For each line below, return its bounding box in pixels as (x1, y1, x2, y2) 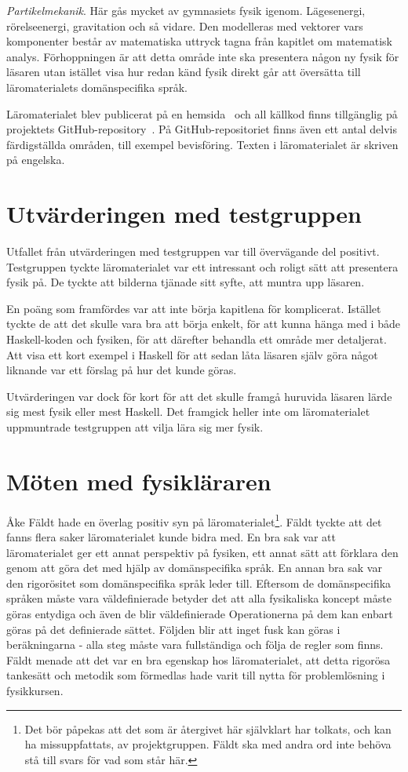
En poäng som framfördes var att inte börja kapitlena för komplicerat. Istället (6, 300, 381, 316)
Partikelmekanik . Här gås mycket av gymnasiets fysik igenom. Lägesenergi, (6, 2, 366, 18)
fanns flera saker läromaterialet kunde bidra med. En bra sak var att (6, 528, 336, 544)
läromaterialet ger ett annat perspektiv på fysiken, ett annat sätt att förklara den (6, 544, 399, 560)
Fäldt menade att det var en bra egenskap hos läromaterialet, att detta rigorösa (6, 651, 391, 668)
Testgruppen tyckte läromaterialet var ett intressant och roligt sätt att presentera (6, 258, 399, 275)
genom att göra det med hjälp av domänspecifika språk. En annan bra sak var (6, 559, 382, 576)
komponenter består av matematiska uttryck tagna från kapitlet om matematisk (6, 33, 392, 49)
